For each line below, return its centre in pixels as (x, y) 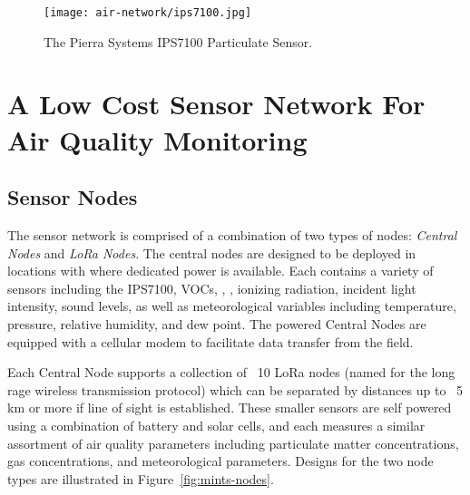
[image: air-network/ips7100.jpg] (148, 13)
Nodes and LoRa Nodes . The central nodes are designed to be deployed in (212, 252)
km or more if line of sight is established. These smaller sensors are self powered (230, 408)
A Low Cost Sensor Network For (216, 104)
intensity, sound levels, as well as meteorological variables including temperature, (232, 306)
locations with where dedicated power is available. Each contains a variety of (220, 271)
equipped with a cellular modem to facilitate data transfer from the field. (211, 341)
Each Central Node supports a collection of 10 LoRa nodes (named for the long (231, 372)
